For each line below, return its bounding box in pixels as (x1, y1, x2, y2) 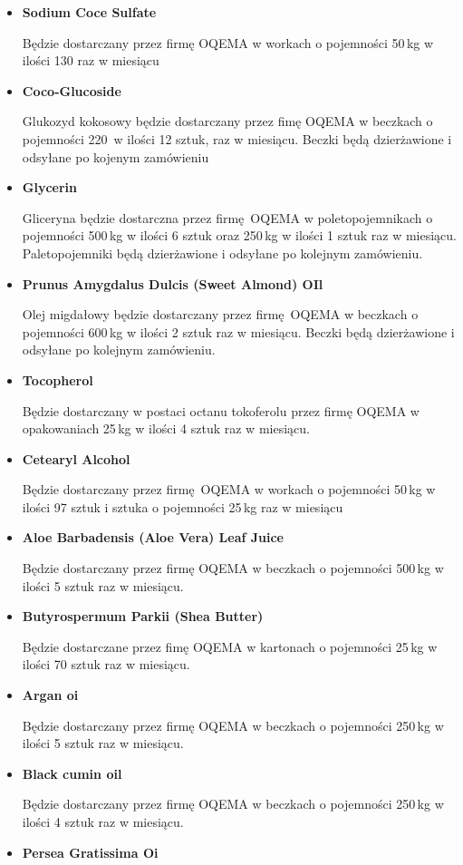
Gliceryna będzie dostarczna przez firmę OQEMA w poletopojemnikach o (22, 208, 433, 227)
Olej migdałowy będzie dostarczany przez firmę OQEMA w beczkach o (22, 305, 419, 324)
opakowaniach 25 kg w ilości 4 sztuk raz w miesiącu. (22, 419, 310, 438)
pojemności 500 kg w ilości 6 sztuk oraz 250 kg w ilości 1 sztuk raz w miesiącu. (22, 226, 457, 245)
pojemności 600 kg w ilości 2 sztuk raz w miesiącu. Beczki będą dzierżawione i (22, 322, 455, 341)
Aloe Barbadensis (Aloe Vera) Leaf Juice (22, 528, 284, 547)
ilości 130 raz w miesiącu (22, 51, 159, 70)
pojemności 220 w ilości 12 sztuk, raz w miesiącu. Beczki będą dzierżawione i (22, 129, 452, 148)
